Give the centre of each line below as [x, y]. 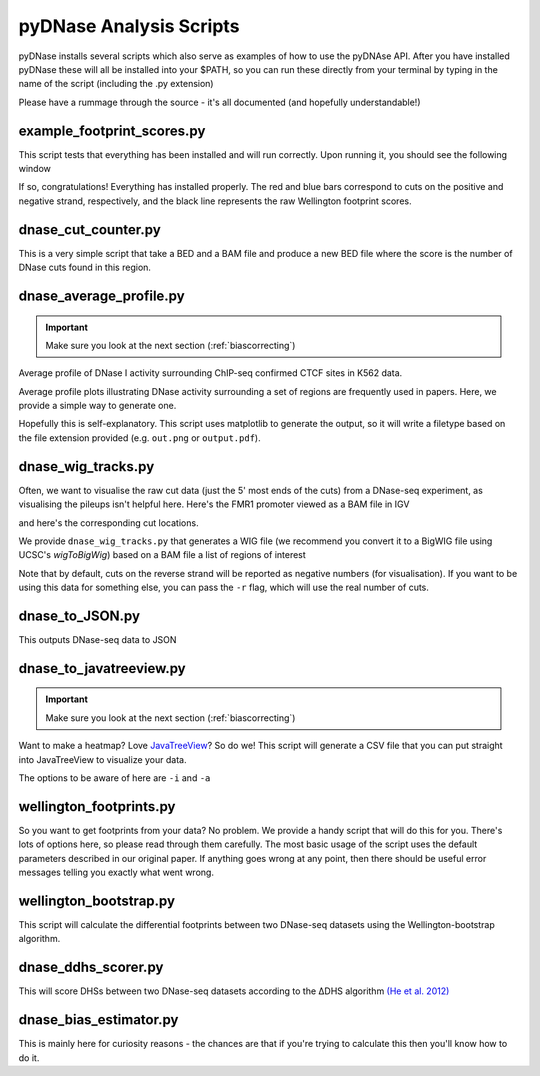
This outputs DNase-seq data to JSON [97, 639]
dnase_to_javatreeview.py [102, 668]
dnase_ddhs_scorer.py [91, 967]
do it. [29, 1057]
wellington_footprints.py [97, 806]
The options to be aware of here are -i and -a [114, 777]
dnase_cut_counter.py [90, 229]
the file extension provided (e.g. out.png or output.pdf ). [139, 437]
